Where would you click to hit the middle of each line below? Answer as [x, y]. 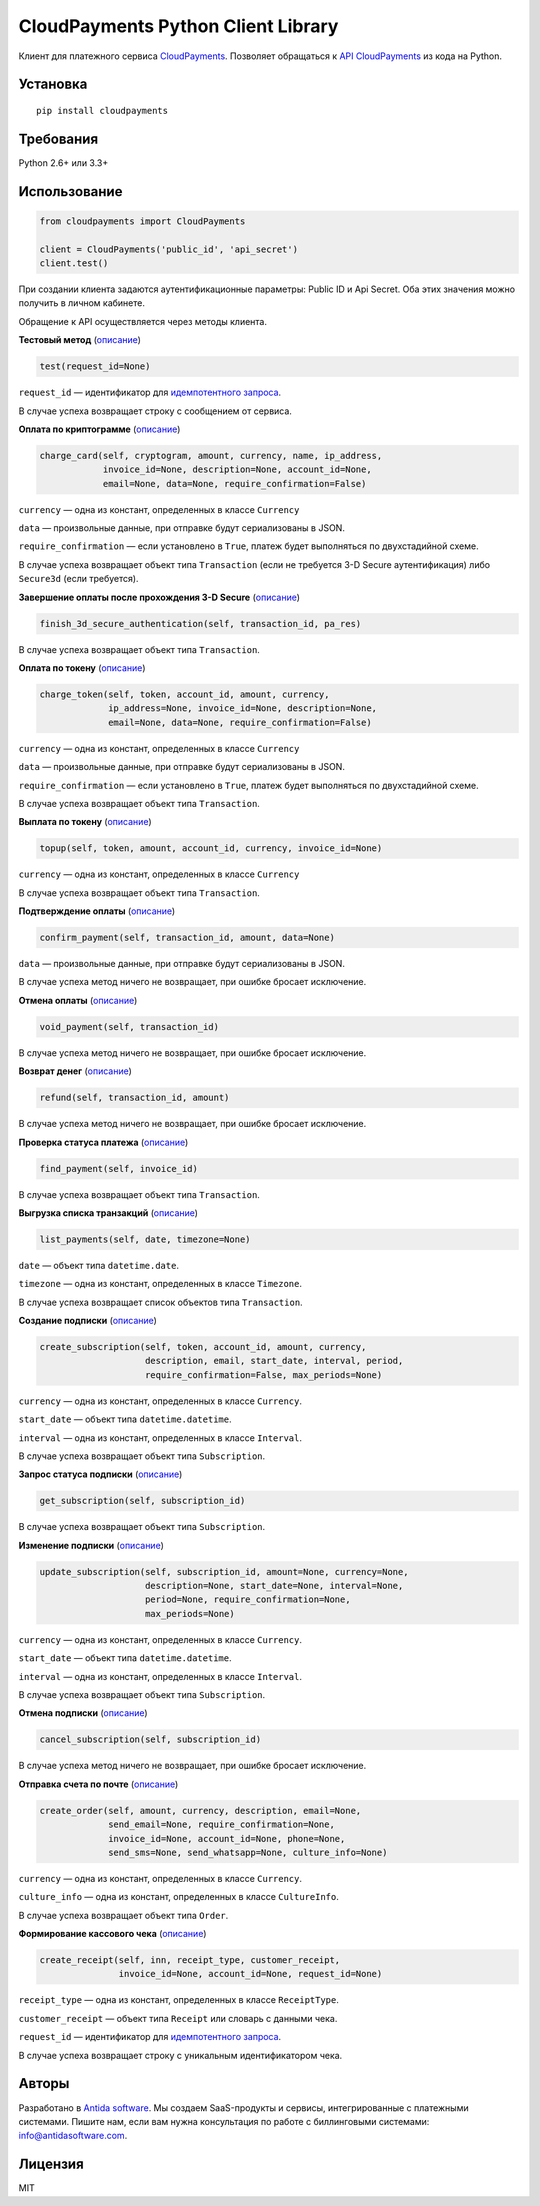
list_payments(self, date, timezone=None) [145, 1239]
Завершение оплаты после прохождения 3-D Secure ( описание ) [159, 597]
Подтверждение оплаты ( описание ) [97, 911]
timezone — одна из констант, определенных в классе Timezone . [160, 1284]
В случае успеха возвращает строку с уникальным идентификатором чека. [180, 2055]
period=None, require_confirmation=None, [248, 1599]
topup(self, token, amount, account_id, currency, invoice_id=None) [211, 848]
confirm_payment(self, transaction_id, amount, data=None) [187, 938]
